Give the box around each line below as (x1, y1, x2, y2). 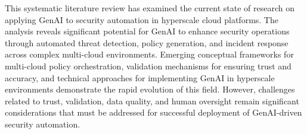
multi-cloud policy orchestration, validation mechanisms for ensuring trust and (5, 59, 292, 72)
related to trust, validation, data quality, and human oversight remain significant (5, 94, 299, 107)
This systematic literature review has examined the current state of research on (5, 2, 295, 14)
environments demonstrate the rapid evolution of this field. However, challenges (5, 83, 295, 95)
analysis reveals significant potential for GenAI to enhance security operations (5, 25, 290, 37)
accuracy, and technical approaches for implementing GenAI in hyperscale (5, 71, 275, 84)
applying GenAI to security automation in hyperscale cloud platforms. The (5, 13, 278, 25)
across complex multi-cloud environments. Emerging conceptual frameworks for (5, 48, 294, 60)
